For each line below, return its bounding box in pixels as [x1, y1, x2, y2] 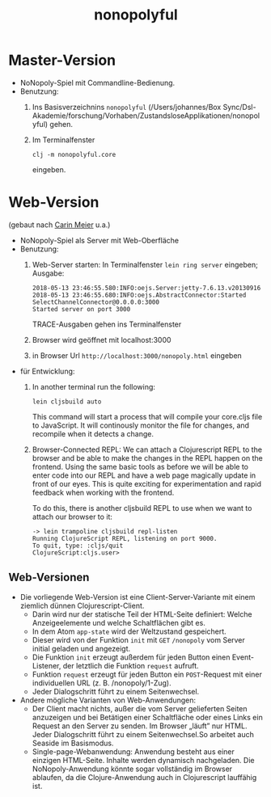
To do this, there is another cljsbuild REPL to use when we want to [32, 503, 252, 512]
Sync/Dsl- [222, 102, 256, 112]
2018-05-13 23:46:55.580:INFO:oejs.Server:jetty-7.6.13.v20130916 [32, 284, 261, 292]
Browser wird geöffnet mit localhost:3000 [32, 335, 171, 344]
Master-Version [8, 51, 116, 70]
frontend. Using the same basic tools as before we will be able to [32, 462, 249, 471]
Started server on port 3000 [32, 305, 131, 313]
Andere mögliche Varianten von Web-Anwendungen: [19, 695, 197, 705]
